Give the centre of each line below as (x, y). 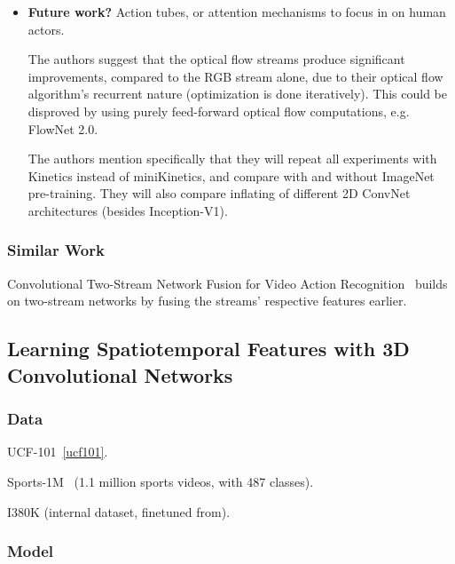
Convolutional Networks (120, 374)
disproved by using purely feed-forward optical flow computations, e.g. (219, 111)
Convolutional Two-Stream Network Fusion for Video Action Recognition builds (227, 283)
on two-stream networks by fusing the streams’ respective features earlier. (207, 301)
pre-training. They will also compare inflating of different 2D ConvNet (219, 193)
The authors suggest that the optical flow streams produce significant (216, 59)
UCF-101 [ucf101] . (58, 452)
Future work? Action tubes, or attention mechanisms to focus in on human (237, 12)
